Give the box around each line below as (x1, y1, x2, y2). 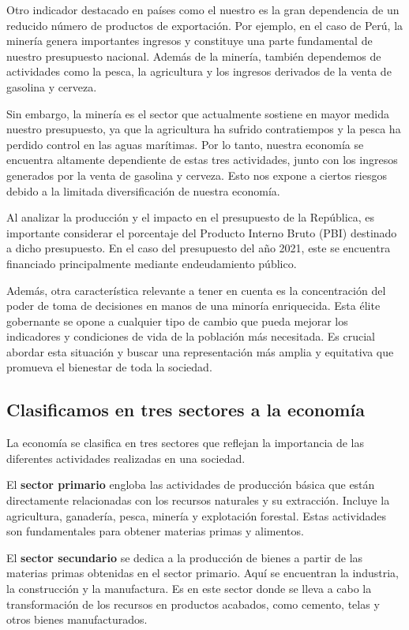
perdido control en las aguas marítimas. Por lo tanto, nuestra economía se (6, 136, 364, 152)
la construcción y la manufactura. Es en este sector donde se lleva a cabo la (6, 580, 372, 597)
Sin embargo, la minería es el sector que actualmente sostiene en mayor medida (6, 105, 389, 121)
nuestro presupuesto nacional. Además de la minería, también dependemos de (6, 47, 381, 64)
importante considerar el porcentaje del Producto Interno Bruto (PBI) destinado (6, 224, 397, 240)
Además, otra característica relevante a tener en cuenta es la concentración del (6, 281, 386, 298)
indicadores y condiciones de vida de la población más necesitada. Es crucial (6, 328, 375, 345)
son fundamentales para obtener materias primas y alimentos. (6, 523, 304, 539)
